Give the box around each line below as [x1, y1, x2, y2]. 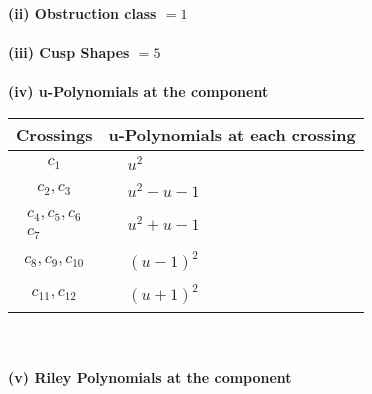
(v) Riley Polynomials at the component [8, 366, 292, 387]
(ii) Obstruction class [8, 3, 157, 23]
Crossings [16, 122, 93, 146]
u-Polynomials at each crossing [108, 122, 356, 146]
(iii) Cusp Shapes [8, 42, 130, 63]
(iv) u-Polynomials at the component [8, 81, 269, 102]
